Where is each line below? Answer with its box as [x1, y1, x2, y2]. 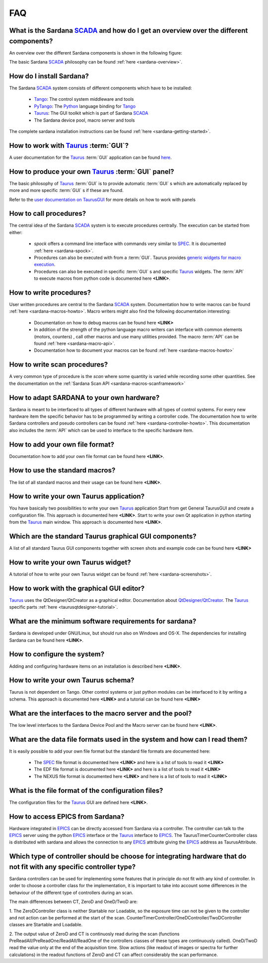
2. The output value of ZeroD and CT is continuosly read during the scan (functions [9, 931, 180, 937]
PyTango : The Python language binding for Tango [34, 103, 136, 109]
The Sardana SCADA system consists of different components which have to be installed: [9, 85, 192, 91]
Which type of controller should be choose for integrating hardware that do [9, 852, 247, 861]
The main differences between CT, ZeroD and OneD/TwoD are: [9, 899, 138, 905]
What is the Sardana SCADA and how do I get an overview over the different [9, 26, 248, 35]
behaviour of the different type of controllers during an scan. [9, 890, 134, 896]
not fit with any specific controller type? [9, 862, 136, 871]
